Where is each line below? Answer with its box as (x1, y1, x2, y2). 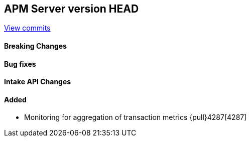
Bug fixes (4, 59, 36, 68)
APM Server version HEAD (4, 3, 139, 15)
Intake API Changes (4, 77, 71, 86)
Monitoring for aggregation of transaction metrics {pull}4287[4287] (24, 113, 247, 122)
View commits (4, 24, 51, 33)
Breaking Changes (4, 42, 67, 51)
